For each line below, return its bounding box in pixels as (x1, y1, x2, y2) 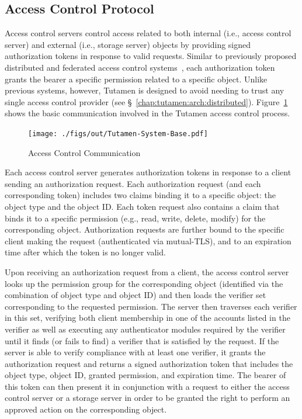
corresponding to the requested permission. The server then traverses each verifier (5, 300, 297, 312)
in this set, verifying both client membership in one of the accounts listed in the (5, 311, 290, 324)
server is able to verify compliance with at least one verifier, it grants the (5, 346, 266, 358)
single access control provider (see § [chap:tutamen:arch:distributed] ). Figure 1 (5, 95, 288, 108)
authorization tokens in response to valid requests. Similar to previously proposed (5, 50, 297, 62)
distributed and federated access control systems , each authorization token (5, 61, 275, 73)
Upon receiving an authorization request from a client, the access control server (5, 265, 289, 278)
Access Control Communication (28, 146, 141, 158)
